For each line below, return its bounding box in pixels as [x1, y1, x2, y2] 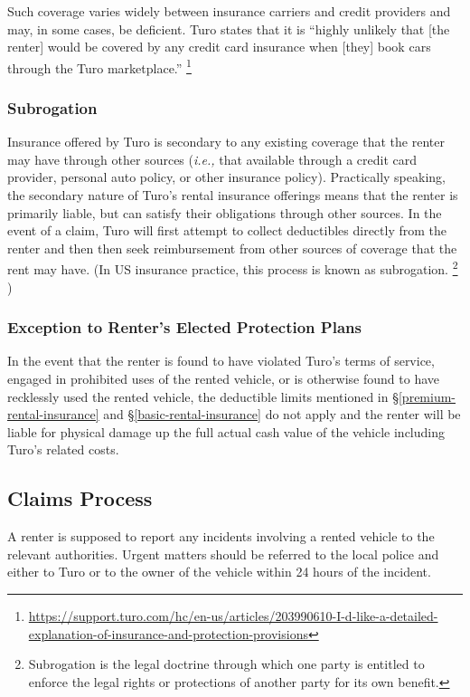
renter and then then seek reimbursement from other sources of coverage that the [7, 238, 457, 257]
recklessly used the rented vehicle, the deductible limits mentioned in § [7, 387, 399, 406]
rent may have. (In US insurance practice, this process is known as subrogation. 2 [7, 257, 458, 279]
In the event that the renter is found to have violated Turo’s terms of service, [7, 351, 435, 370]
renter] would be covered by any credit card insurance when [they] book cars [7, 37, 431, 56]
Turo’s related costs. [7, 440, 119, 459]
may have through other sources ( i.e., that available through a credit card [7, 149, 417, 168]
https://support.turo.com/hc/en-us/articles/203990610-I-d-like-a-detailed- [28, 606, 438, 625]
